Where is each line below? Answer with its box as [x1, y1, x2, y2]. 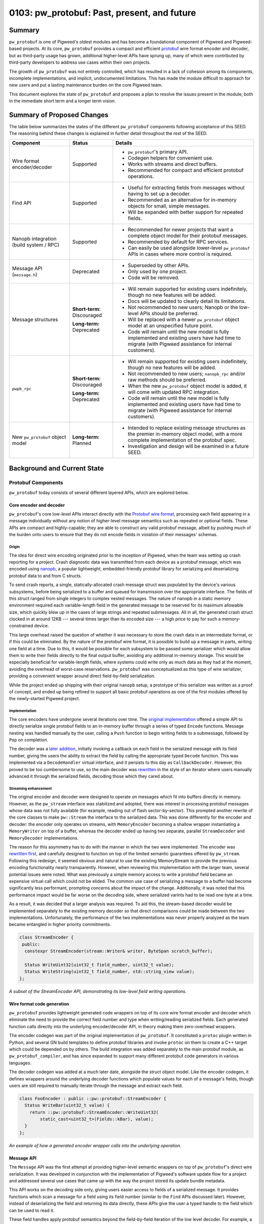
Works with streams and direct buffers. [128, 161, 218, 167]
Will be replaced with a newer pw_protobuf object [128, 316, 240, 323]
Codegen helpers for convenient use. [128, 154, 214, 161]
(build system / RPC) [12, 241, 60, 248]
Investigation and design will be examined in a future [128, 443, 249, 449]
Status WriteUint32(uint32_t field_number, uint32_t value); [24, 962, 175, 967]
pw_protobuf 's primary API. [128, 148, 188, 155]
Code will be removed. [128, 274, 179, 281]
